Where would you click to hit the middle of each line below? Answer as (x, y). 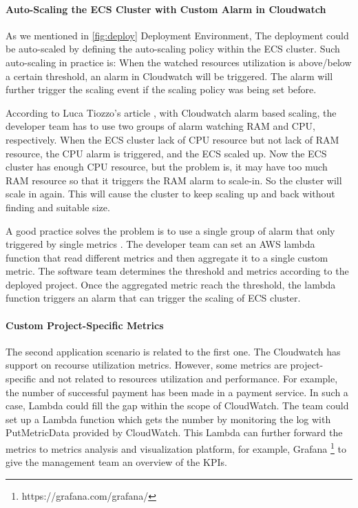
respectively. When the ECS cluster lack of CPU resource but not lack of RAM (172, 139)
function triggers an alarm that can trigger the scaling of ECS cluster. (153, 298)
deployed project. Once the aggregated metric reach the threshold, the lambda (171, 284)
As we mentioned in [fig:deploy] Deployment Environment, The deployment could (177, 35)
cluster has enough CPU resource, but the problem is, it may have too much (167, 167)
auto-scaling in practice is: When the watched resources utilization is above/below (179, 62)
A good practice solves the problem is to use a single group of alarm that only (170, 230)
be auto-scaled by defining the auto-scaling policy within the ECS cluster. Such (173, 49)
